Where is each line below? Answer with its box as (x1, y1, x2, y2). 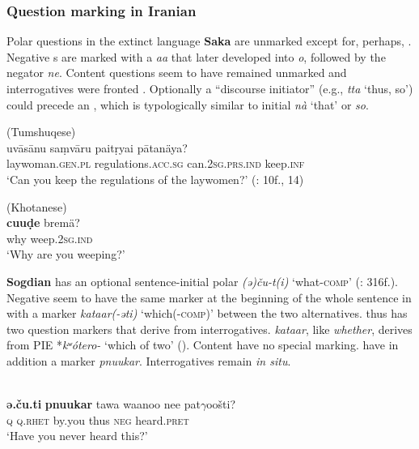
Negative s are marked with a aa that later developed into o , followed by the (6, 48, 386, 65)
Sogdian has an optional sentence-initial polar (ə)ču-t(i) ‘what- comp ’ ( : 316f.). (6, 272, 398, 289)
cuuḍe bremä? (6, 214, 80, 231)
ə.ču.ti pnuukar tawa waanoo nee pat (6, 396, 201, 413)
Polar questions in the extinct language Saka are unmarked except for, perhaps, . (6, 32, 412, 49)
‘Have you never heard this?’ (6, 427, 148, 444)
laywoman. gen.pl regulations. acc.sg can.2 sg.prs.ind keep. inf (6, 155, 305, 172)
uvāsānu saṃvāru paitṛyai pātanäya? (6, 139, 188, 156)
